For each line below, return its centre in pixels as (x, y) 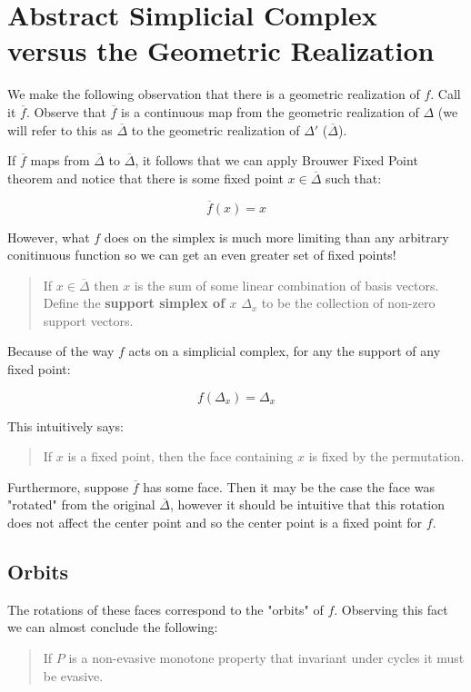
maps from (60, 160)
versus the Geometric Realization (221, 50)
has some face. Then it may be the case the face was (289, 486)
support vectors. (88, 320)
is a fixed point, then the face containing (180, 456)
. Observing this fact (391, 609)
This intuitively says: (65, 425)
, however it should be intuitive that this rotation (308, 504)
